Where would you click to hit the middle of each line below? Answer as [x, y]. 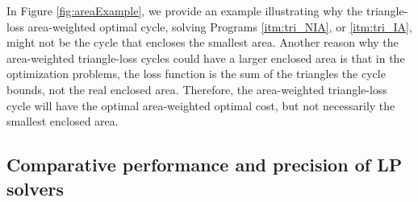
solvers [35, 188]
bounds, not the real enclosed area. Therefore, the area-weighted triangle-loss [197, 89]
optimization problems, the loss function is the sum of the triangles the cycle [196, 74]
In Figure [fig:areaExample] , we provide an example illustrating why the [185, 10]
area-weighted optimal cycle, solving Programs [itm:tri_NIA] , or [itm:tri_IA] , [220, 26]
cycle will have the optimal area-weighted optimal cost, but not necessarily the [201, 105]
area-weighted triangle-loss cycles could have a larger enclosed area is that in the [206, 58]
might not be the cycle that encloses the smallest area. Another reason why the [203, 42]
